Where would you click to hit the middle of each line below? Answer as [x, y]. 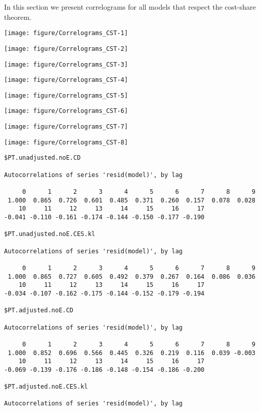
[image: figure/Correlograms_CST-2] [66, 49]
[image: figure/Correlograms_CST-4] [66, 80]
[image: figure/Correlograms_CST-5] [66, 95]
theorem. [18, 17]
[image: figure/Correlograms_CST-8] [66, 142]
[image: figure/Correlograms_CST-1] [66, 33]
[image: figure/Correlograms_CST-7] [66, 127]
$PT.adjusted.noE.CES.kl [46, 387]
